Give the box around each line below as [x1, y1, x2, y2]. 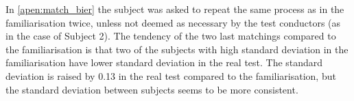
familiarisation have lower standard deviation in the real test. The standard [5, 55, 323, 70]
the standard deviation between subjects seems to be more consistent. [5, 82, 298, 96]
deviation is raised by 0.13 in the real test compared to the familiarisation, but [5, 68, 336, 83]
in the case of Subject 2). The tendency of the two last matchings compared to [5, 29, 336, 43]
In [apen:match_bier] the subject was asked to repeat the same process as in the [5, 2, 344, 16]
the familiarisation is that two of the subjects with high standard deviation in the [5, 42, 349, 56]
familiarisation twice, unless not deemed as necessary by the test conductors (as [5, 15, 341, 29]
